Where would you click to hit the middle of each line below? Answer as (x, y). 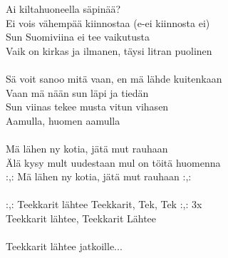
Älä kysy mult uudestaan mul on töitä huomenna (113, 162)
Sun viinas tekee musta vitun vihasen (87, 107)
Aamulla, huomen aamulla (63, 120)
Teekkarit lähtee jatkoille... (64, 246)
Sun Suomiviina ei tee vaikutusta (78, 37)
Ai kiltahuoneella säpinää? (63, 9)
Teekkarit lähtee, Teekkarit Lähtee (81, 218)
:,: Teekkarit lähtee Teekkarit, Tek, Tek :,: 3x (104, 204)
